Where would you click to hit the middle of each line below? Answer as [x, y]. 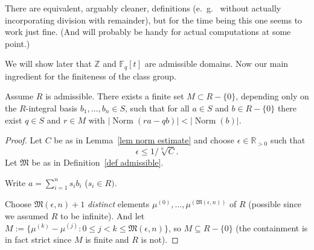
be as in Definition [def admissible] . [98, 162]
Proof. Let [24, 140]
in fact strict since [38, 239]
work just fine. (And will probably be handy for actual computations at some [148, 32]
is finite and [107, 239]
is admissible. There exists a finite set [115, 96]
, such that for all [157, 108]
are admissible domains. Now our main [216, 64]
